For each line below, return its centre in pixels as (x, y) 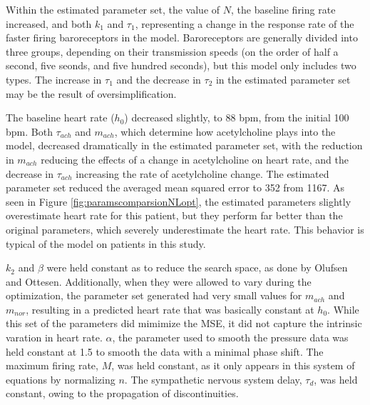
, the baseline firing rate (283, 9)
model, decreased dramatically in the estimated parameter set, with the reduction (184, 145)
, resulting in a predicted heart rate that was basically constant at (170, 309)
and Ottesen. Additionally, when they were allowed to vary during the (159, 281)
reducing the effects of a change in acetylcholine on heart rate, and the (195, 159)
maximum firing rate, (52, 365)
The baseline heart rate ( (60, 117)
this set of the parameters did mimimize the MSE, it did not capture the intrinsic (184, 323)
